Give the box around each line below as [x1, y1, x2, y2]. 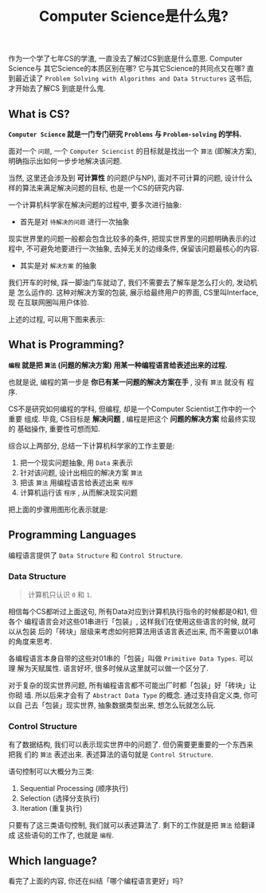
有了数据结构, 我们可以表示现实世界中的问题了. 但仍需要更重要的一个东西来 [8, 740, 253, 750]
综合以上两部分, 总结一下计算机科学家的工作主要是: [8, 441, 175, 450]
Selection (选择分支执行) [19, 793, 100, 803]
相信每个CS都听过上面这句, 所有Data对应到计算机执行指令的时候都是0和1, [8, 606, 249, 616]
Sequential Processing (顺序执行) [19, 784, 129, 793]
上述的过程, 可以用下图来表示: [8, 315, 106, 323]
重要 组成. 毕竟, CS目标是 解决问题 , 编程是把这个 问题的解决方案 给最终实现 [8, 413, 256, 423]
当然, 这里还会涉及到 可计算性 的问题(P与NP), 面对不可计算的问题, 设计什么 [8, 173, 253, 182]
